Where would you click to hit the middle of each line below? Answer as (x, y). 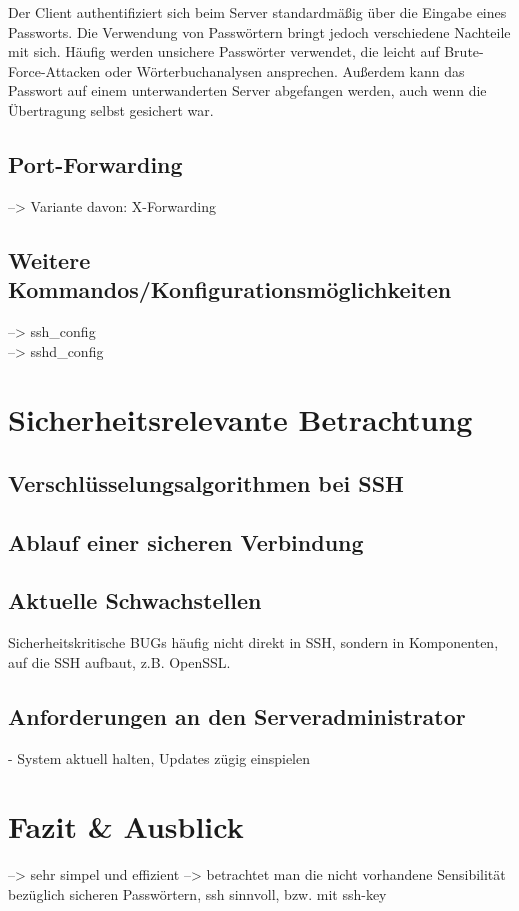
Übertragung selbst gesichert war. (111, 109)
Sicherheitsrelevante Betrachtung (240, 419)
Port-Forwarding (95, 163)
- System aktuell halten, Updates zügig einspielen (159, 757)
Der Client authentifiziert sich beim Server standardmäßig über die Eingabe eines (257, 12)
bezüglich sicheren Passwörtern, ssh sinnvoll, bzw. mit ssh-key (197, 893)
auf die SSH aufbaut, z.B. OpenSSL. (119, 661)
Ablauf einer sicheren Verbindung (186, 541)
